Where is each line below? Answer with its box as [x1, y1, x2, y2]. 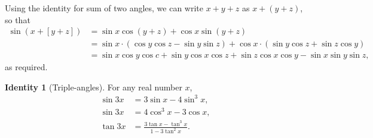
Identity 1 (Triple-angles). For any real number [5, 80, 182, 93]
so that [5, 13, 30, 26]
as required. [5, 61, 48, 73]
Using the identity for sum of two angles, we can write [5, 2, 203, 14]
